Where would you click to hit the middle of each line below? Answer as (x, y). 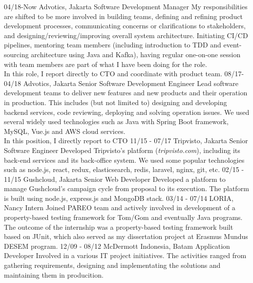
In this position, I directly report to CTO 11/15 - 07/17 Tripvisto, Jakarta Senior (126, 141)
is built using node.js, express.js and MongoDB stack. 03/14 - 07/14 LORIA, (119, 198)
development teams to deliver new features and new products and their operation (126, 93)
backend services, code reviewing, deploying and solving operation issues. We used (127, 112)
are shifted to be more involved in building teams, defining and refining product (123, 16)
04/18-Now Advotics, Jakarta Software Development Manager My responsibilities (126, 6)
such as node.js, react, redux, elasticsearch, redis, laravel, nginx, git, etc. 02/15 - (124, 169)
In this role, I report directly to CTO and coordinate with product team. (113, 74)
